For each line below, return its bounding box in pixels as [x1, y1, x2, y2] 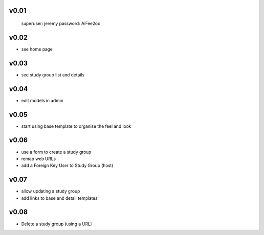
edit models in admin [21, 97, 64, 103]
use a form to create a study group [21, 149, 91, 155]
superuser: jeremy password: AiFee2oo [21, 21, 101, 26]
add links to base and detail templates [21, 195, 98, 201]
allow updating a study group [21, 188, 80, 194]
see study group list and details [21, 71, 85, 78]
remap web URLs [21, 156, 56, 162]
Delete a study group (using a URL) [21, 221, 92, 227]
